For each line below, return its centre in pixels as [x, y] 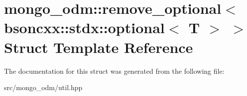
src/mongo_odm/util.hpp [43, 87]
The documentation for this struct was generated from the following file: [114, 71]
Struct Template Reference [99, 47]
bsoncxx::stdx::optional [84, 27]
